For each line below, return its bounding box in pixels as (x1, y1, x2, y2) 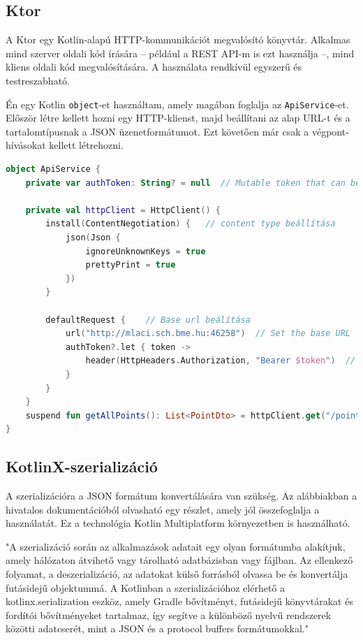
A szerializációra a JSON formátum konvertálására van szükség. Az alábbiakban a (6, 488, 357, 503)
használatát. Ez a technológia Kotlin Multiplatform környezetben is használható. (6, 516, 350, 530)
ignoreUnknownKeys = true (85, 246, 206, 256)
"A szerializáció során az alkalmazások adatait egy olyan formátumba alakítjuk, (6, 539, 346, 553)
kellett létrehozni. (49, 138, 124, 152)
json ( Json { (65, 232, 121, 242)
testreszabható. (6, 73, 70, 87)
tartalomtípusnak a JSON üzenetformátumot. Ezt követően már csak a (6, 124, 309, 138)
